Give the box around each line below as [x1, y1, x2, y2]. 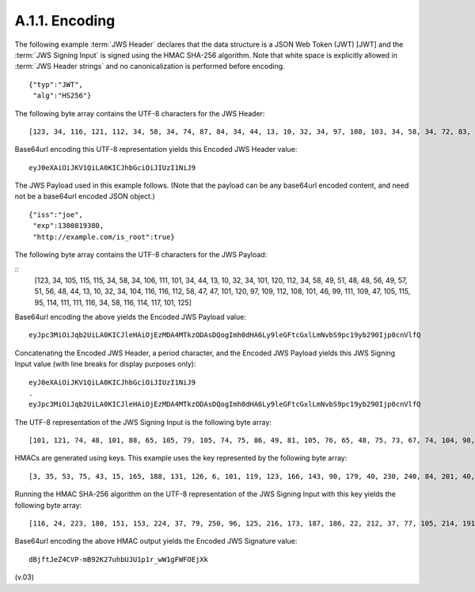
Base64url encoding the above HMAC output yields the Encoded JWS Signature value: [14, 537, 298, 546]
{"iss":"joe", [28, 210, 83, 219]
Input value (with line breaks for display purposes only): [14, 359, 196, 369]
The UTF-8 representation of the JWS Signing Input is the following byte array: [14, 417, 272, 427]
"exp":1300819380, [32, 222, 104, 230]
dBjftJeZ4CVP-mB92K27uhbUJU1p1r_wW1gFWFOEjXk [28, 555, 209, 564]
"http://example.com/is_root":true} [32, 232, 176, 241]
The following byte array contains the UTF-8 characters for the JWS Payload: [14, 250, 268, 260]
